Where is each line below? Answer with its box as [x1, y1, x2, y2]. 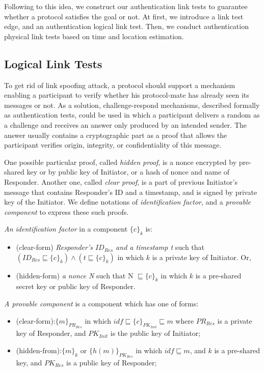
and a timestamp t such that [116, 242, 205, 252]
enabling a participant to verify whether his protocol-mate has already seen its [4, 90, 249, 100]
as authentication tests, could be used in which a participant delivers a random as [4, 109, 260, 120]
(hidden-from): [16, 345, 62, 355]
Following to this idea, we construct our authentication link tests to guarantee [4, 1, 248, 11]
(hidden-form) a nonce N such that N [16, 270, 134, 280]
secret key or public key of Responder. [16, 281, 136, 292]
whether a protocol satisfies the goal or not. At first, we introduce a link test [4, 11, 244, 21]
